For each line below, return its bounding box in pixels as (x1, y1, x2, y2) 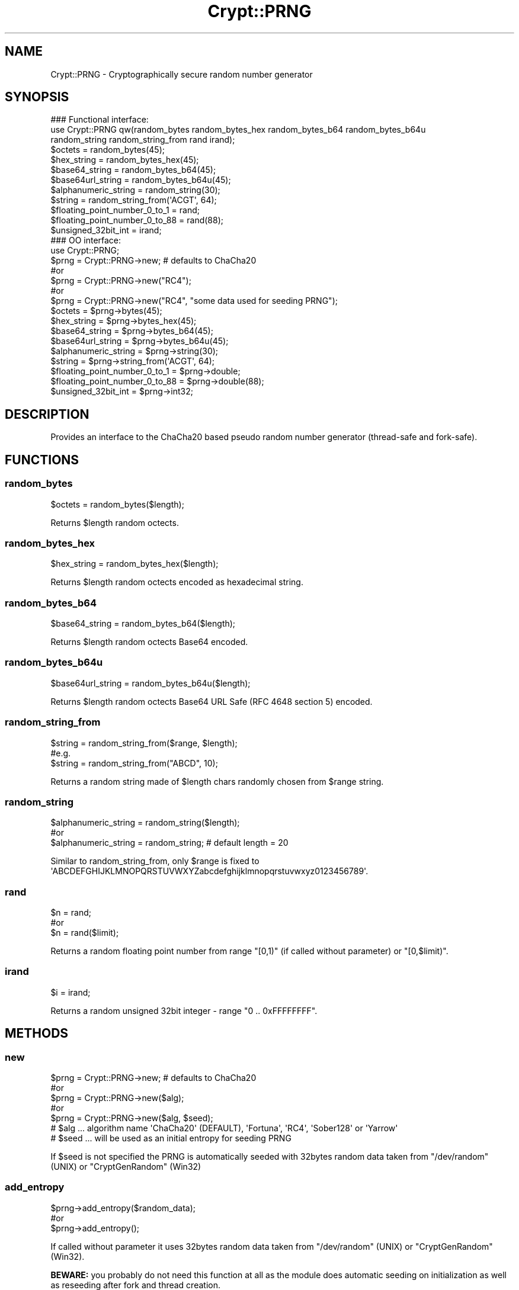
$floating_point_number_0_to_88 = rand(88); (50, 215, 224, 226)
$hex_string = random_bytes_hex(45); (50, 155, 199, 165)
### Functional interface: (50, 114, 149, 125)
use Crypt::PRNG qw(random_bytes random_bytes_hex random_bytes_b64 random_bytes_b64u (50, 124, 426, 135)
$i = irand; (50, 987, 91, 997)
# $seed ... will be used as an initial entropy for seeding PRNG (50, 1132, 291, 1143)
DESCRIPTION (5, 406, 89, 422)
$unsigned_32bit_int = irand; (50, 225, 162, 236)
